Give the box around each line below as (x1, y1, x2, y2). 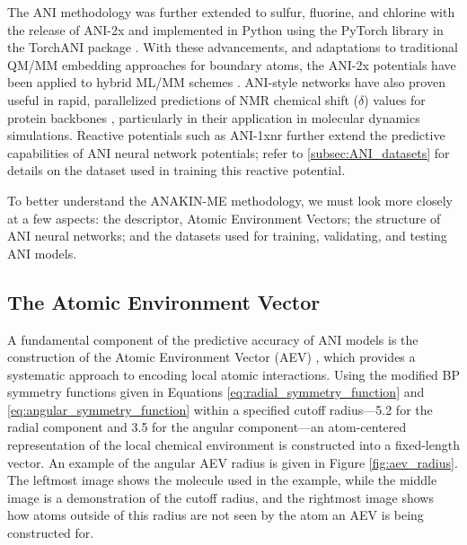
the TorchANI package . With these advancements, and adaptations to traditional (7, 38, 458, 57)
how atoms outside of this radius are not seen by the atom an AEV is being (7, 505, 424, 524)
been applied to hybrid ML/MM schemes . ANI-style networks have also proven (7, 73, 445, 92)
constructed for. (7, 523, 94, 542)
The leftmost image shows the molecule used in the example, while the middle (7, 470, 437, 489)
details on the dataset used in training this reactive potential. (7, 161, 346, 180)
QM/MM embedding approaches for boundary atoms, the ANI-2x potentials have (7, 55, 456, 74)
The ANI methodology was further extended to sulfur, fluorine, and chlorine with (7, 3, 455, 21)
